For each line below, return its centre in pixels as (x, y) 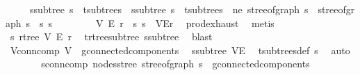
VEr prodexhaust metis (215, 23)
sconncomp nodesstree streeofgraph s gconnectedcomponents (175, 64)
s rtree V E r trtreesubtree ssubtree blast (111, 36)
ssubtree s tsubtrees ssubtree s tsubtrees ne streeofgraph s (169, 9)
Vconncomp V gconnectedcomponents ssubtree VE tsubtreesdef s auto (180, 50)
